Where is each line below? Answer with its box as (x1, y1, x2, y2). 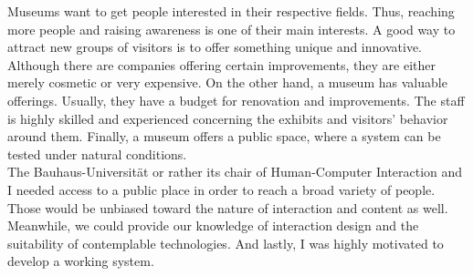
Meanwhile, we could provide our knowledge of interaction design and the (7, 216, 419, 235)
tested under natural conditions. (7, 144, 187, 163)
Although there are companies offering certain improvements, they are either (7, 55, 436, 74)
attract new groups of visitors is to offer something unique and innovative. (7, 37, 422, 56)
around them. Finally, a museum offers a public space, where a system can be (7, 127, 441, 146)
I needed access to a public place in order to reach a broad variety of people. (7, 179, 436, 199)
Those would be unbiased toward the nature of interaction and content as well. (7, 198, 448, 217)
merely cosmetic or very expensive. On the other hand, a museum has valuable (7, 73, 447, 92)
